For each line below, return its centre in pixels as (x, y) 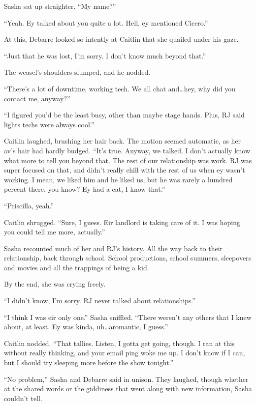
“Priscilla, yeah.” (29, 205)
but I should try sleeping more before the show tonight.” (89, 362)
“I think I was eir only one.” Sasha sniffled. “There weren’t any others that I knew (128, 317)
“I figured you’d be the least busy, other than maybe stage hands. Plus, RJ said (124, 115)
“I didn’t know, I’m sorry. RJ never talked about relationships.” (100, 301)
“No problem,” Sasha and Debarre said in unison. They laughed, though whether (126, 379)
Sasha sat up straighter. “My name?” (60, 6)
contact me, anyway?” (37, 98)
